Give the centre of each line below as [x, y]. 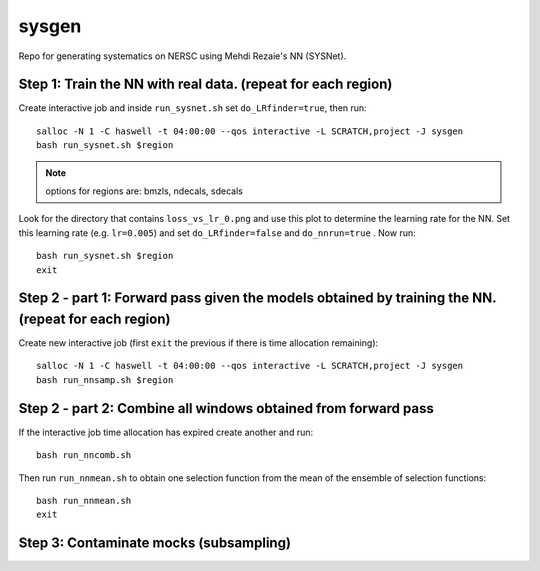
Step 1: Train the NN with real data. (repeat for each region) [205, 84]
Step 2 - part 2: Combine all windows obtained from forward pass [226, 408]
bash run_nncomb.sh [84, 455]
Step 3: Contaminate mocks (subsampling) [155, 543]
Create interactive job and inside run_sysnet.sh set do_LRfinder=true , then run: [192, 108]
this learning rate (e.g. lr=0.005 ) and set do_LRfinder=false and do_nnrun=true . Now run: [217, 232]
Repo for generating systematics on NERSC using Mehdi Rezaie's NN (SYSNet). [182, 56]
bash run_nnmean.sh [84, 500]
